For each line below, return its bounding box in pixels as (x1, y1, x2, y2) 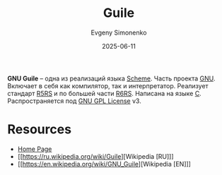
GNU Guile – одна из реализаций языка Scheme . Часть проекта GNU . (7, 74, 216, 83)
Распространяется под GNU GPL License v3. (7, 97, 141, 105)
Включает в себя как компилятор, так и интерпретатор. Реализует (7, 81, 209, 90)
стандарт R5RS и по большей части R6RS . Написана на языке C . (7, 89, 201, 97)
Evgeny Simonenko (90, 28, 147, 37)
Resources (7, 121, 72, 138)
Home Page (17, 145, 52, 153)
